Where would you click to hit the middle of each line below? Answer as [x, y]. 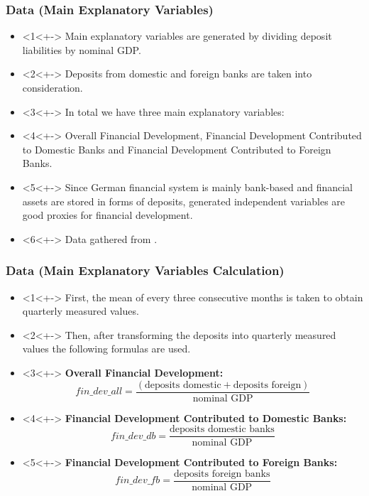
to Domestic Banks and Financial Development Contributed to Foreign [177, 149]
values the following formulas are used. [106, 349]
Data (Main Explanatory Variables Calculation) [145, 270]
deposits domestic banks [222, 430]
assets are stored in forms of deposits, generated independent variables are [184, 201]
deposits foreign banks [222, 474]
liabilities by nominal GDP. [82, 49]
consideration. [53, 87]
